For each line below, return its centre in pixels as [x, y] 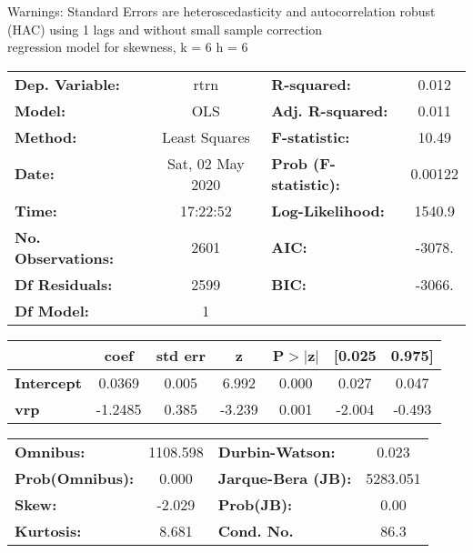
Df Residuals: [64, 284]
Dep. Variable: [67, 84]
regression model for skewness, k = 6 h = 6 [128, 47]
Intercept [48, 382]
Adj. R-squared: [330, 110]
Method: [46, 136]
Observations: [65, 257]
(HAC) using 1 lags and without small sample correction [165, 29]
